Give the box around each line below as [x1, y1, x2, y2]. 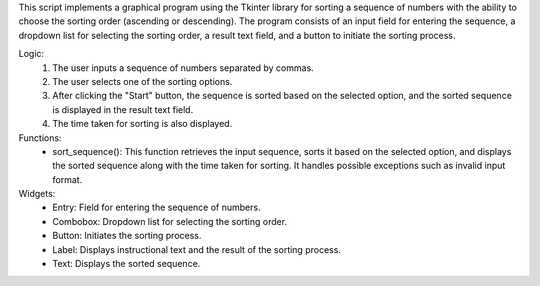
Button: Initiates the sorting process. [52, 230, 202, 242]
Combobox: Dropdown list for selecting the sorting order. [52, 215, 288, 227]
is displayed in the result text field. [52, 103, 194, 115]
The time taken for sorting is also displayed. [52, 118, 233, 130]
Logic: [18, 48, 45, 60]
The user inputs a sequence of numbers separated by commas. [52, 61, 314, 74]
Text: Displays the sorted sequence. [52, 258, 201, 270]
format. [52, 173, 83, 185]
